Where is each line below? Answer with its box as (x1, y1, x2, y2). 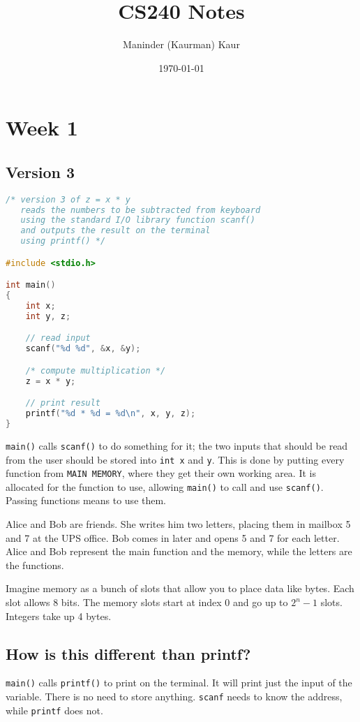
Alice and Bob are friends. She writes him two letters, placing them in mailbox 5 (6, 517, 351, 531)
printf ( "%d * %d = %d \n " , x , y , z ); (25, 408, 196, 419)
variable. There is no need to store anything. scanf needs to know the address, (6, 689, 343, 704)
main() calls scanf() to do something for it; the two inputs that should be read (6, 438, 348, 452)
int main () (6, 280, 56, 290)
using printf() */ (20, 236, 106, 246)
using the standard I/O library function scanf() (20, 215, 255, 226)
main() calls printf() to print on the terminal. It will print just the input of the (6, 675, 352, 690)
